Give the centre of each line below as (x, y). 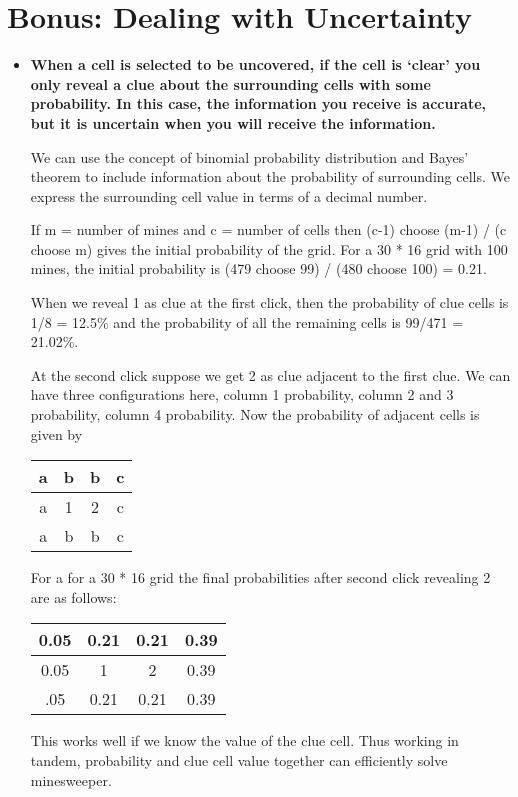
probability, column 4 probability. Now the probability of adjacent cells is (255, 414)
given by (56, 433)
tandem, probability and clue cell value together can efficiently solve (239, 760)
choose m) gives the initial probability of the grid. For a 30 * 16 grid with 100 (269, 248)
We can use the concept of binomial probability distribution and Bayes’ (249, 156)
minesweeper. (71, 779)
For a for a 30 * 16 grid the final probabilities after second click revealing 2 (260, 577)
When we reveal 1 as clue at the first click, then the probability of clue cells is (269, 302)
